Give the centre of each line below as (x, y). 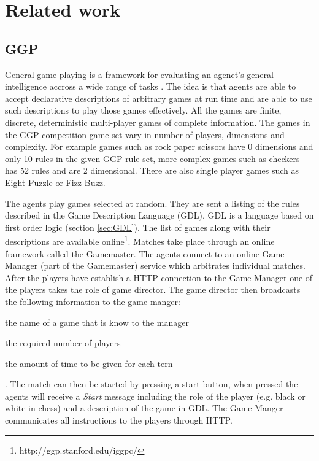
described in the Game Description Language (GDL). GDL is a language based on (159, 215)
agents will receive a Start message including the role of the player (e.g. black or (155, 396)
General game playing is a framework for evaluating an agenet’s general (139, 74)
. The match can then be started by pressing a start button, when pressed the (152, 384)
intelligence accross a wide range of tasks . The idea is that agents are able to (151, 86)
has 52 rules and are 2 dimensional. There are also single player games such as (152, 170)
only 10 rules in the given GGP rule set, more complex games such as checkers (152, 158)
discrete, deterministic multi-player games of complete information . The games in (158, 122)
